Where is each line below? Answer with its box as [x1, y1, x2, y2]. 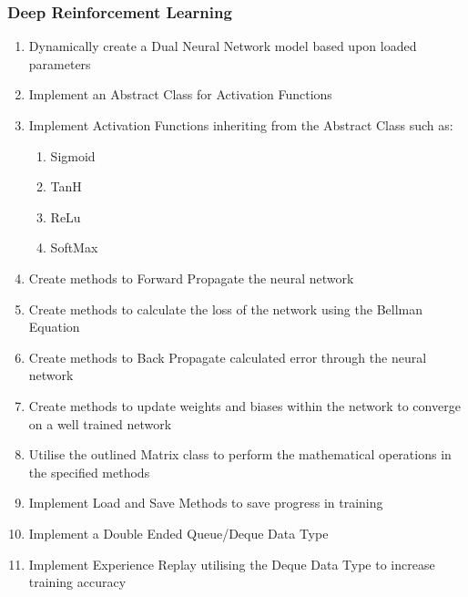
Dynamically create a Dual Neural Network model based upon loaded [28, 36, 417, 56]
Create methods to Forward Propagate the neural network [28, 268, 354, 287]
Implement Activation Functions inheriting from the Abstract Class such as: [28, 116, 453, 134]
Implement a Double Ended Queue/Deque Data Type [28, 523, 329, 542]
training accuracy [28, 572, 127, 592]
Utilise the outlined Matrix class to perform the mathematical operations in [28, 445, 452, 464]
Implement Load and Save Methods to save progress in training [28, 493, 383, 512]
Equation [28, 317, 80, 336]
